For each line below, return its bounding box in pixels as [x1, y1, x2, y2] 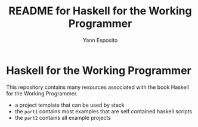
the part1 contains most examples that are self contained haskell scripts [14, 107, 193, 114]
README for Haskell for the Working [8, 4, 192, 18]
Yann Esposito [82, 36, 118, 44]
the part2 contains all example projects [14, 114, 112, 121]
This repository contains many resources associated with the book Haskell [6, 83, 190, 91]
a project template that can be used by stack [14, 101, 125, 109]
